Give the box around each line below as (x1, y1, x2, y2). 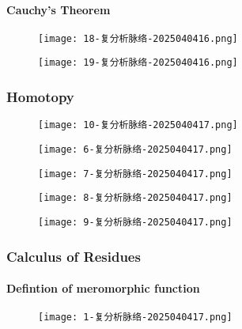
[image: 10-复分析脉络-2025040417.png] (38, 119, 238, 131)
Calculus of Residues (6, 246, 141, 266)
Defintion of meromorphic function (6, 280, 200, 297)
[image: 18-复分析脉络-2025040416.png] (38, 32, 238, 44)
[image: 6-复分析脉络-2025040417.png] (38, 143, 233, 155)
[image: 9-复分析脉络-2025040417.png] (38, 216, 233, 228)
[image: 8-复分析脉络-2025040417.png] (38, 192, 233, 204)
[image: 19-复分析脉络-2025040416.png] (38, 57, 238, 69)
